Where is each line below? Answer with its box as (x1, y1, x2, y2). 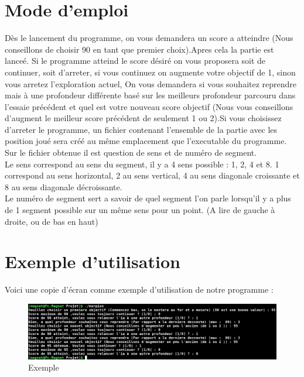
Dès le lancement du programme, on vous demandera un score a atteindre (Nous (5, 32, 293, 44)
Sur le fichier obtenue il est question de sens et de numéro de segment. (5, 146, 257, 159)
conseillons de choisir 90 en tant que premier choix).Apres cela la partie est (5, 43, 274, 55)
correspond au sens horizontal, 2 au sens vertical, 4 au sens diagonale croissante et (5, 169, 300, 181)
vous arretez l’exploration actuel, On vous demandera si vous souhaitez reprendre (5, 77, 297, 90)
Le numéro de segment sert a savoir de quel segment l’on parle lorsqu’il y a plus (5, 192, 291, 204)
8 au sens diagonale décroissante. (5, 180, 122, 193)
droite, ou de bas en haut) (5, 215, 98, 227)
